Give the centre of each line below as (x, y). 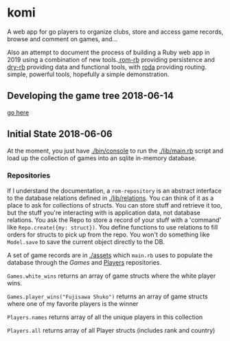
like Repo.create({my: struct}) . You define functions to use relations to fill (113, 227)
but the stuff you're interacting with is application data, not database (104, 212)
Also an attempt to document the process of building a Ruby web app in (108, 52)
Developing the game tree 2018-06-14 (90, 96)
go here (18, 112)
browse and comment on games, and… (62, 38)
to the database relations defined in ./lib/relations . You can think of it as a (111, 198)
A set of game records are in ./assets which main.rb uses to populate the (110, 255)
